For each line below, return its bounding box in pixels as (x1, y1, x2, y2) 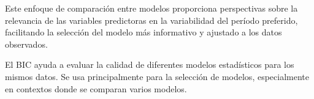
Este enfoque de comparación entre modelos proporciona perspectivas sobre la (5, 2, 298, 14)
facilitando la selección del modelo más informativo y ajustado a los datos (5, 26, 282, 38)
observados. (5, 37, 48, 50)
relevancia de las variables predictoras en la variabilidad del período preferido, (5, 13, 298, 26)
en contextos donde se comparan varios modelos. (5, 82, 187, 95)
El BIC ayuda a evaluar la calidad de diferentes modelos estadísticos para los (5, 58, 294, 71)
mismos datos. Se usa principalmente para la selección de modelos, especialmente (5, 70, 309, 82)
